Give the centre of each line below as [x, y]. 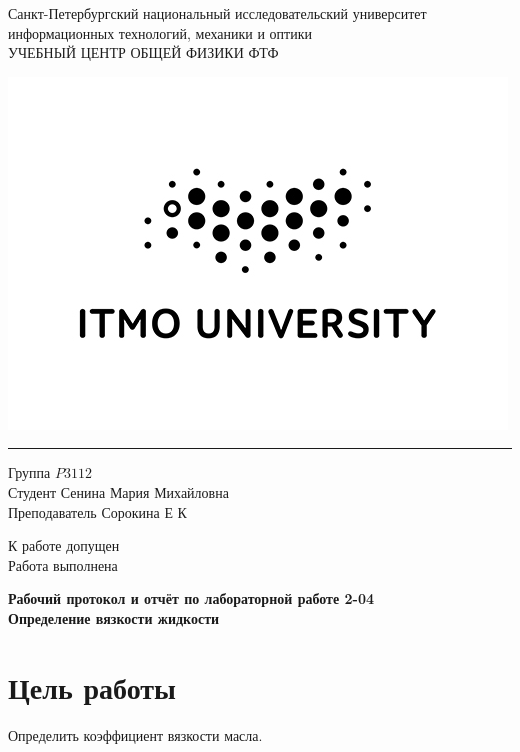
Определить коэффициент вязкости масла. [135, 734]
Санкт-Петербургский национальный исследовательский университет [217, 13]
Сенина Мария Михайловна [144, 493]
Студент [32, 491]
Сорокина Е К [144, 513]
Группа [29, 472]
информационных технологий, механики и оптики [160, 32]
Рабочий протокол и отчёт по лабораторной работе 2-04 [191, 598]
